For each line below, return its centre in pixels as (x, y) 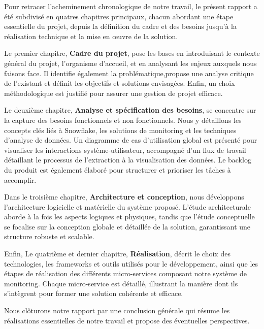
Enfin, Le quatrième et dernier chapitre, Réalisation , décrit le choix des (117, 254)
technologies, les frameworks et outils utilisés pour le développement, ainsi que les (131, 263)
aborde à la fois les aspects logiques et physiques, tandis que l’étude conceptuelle (129, 217)
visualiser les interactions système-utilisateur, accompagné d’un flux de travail (125, 150)
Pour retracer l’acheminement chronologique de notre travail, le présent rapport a (131, 6)
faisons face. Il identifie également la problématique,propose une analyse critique (129, 73)
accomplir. (20, 179)
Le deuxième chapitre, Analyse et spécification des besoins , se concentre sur (130, 110)
